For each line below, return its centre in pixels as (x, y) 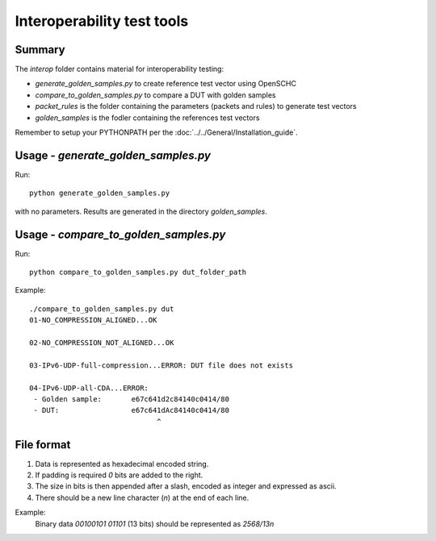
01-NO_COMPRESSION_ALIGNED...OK (93, 320)
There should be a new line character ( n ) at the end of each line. (142, 497)
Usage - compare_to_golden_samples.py (120, 234)
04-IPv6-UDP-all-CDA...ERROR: (89, 388)
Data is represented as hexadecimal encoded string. (122, 464)
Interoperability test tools (102, 21)
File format (43, 445)
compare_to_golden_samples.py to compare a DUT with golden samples (155, 95)
